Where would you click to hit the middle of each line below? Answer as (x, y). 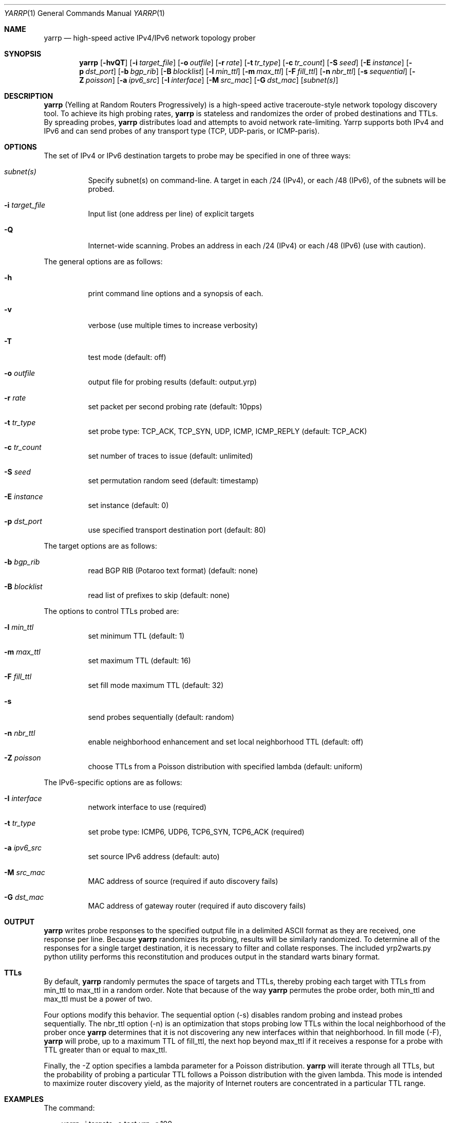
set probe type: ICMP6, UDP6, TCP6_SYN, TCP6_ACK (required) (196, 832)
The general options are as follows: (103, 261)
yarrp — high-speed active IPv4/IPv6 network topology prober (150, 38)
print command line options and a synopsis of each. (176, 293)
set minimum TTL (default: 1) (136, 636)
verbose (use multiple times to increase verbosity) (173, 325)
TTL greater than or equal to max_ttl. (106, 1050)
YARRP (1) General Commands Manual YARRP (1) (85, 13)
